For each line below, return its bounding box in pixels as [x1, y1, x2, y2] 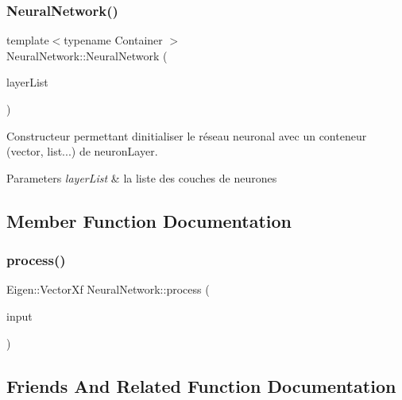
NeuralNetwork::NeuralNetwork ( [6, 47, 168, 63]
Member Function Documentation [6, 208, 292, 233]
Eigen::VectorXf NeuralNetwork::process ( [6, 281, 210, 298]
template [6, 32, 49, 48]
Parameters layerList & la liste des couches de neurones [6, 169, 277, 186]
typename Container [64, 32, 163, 48]
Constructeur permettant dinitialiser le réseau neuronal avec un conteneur [6, 127, 367, 144]
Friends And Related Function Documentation [6, 373, 396, 398]
